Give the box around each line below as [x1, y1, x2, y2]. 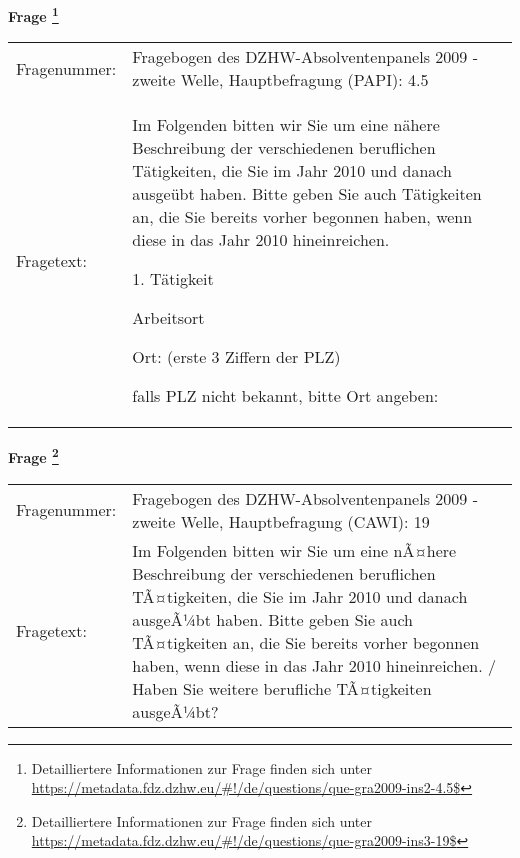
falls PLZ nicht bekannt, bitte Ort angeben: [132, 384, 439, 408]
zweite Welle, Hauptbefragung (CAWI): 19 [132, 509, 430, 533]
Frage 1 [8, 3, 59, 26]
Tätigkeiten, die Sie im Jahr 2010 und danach [132, 159, 452, 183]
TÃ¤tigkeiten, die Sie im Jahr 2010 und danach [132, 584, 468, 608]
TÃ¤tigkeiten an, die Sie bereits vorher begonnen [132, 630, 480, 654]
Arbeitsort [132, 306, 205, 330]
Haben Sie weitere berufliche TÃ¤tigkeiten [132, 676, 432, 700]
